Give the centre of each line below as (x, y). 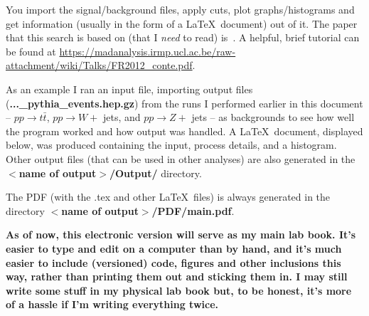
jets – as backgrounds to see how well (273, 117)
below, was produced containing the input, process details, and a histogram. (171, 145)
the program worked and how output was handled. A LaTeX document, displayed (184, 131)
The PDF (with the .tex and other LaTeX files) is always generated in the (168, 197)
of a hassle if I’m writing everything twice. (112, 304)
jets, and (122, 117)
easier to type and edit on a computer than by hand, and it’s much (174, 248)
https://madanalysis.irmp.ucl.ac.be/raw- (148, 51)
